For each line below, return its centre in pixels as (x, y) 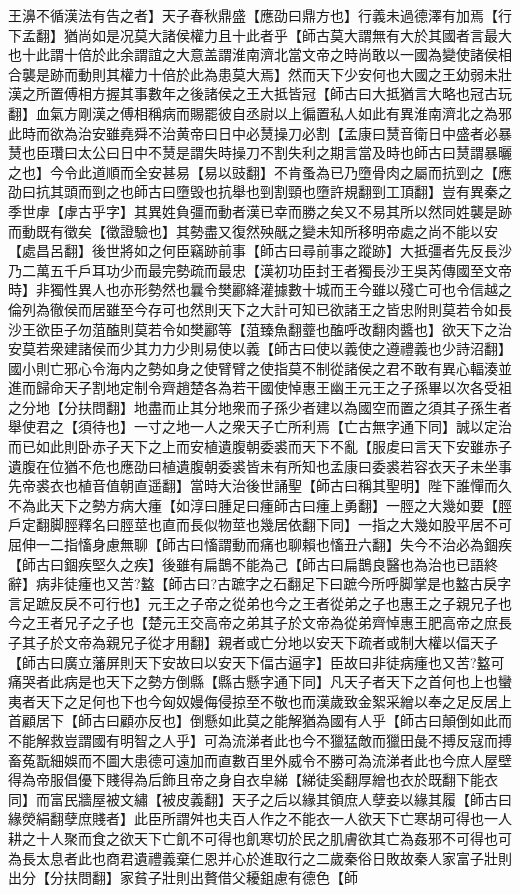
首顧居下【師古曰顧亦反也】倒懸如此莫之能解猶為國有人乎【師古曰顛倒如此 (253, 720)
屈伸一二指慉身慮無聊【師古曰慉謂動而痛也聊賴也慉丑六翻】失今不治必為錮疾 (260, 544)
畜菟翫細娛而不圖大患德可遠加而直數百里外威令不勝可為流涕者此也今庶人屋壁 (260, 759)
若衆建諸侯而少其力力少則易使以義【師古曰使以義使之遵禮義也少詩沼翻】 (273, 348)
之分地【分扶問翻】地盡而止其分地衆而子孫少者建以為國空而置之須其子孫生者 (260, 406)
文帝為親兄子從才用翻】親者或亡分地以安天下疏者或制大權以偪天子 (280, 642)
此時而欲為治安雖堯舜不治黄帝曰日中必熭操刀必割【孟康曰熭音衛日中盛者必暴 (260, 132)
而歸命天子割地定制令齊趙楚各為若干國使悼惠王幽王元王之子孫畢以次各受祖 (266, 387)
